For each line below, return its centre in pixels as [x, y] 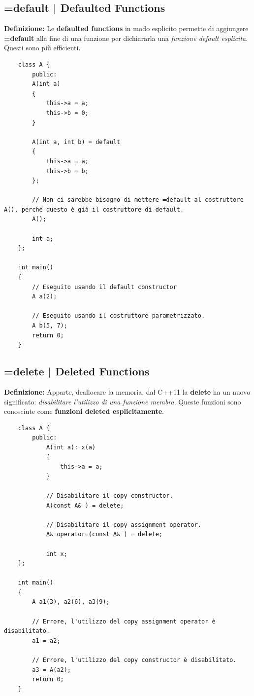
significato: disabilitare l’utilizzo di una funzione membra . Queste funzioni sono [123, 401]
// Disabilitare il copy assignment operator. [124, 525]
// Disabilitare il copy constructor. [110, 495]
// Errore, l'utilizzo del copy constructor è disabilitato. [134, 660]
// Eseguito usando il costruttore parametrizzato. [119, 316]
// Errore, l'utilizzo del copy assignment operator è [124, 621]
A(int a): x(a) [71, 447]
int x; [57, 554]
